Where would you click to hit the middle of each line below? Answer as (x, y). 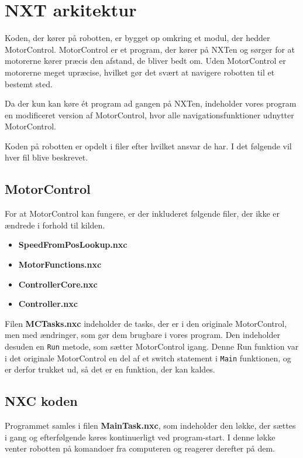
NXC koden (41, 401)
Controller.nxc (48, 304)
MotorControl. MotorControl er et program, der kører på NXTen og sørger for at (150, 49)
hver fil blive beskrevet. (47, 157)
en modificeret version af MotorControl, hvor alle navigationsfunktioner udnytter (149, 114)
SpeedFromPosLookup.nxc (73, 245)
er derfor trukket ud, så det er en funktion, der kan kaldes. (110, 369)
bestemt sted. (29, 83)
